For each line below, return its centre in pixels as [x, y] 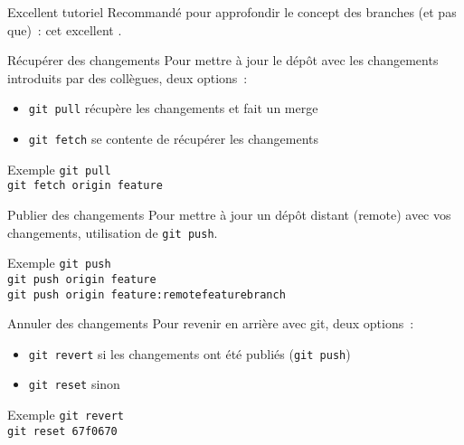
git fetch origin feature [85, 186]
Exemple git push [59, 263]
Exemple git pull [59, 169]
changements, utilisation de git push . [113, 232]
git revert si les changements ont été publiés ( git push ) [189, 353]
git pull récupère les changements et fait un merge [173, 108]
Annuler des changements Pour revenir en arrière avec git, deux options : [211, 323]
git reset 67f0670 [62, 431]
